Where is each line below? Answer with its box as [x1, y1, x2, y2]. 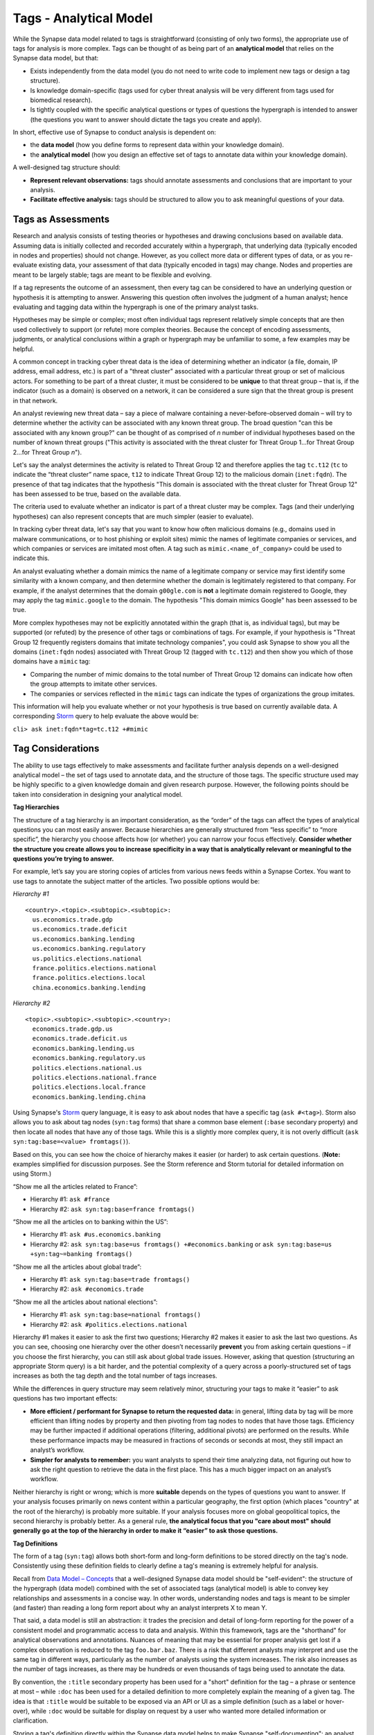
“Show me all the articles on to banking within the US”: [12, 1217, 169, 1226]
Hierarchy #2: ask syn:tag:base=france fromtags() [30, 1205, 195, 1213]
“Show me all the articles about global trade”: [12, 1262, 142, 1271]
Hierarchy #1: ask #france [30, 1195, 110, 1203]
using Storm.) [12, 1169, 52, 1178]
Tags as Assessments [12, 214, 110, 226]
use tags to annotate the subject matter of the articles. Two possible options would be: [12, 877, 260, 885]
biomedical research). [30, 96, 93, 104]
